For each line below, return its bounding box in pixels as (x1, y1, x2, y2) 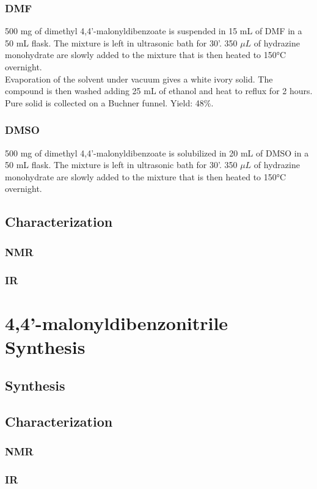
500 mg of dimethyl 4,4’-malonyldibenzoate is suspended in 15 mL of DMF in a (5, 24, 302, 37)
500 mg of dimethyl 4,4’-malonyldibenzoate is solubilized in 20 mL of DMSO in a (5, 146, 309, 159)
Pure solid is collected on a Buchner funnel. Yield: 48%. (5, 96, 214, 109)
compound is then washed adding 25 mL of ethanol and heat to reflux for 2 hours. (5, 84, 313, 97)
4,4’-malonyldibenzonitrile (5, 310, 228, 335)
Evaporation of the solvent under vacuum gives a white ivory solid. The (5, 72, 273, 85)
